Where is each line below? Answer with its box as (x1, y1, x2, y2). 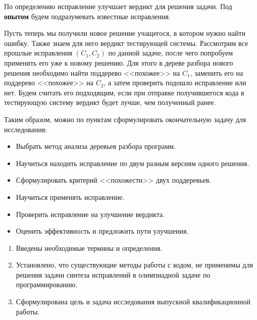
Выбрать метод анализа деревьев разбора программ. (16, 141, 176, 151)
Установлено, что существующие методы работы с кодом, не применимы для (16, 259, 253, 270)
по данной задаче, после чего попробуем (108, 47, 233, 58)
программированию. (16, 279, 78, 290)
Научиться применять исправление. (16, 191, 125, 202)
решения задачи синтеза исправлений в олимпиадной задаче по (16, 269, 211, 280)
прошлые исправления (4, 47, 73, 58)
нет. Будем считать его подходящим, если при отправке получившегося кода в (4, 87, 244, 97)
